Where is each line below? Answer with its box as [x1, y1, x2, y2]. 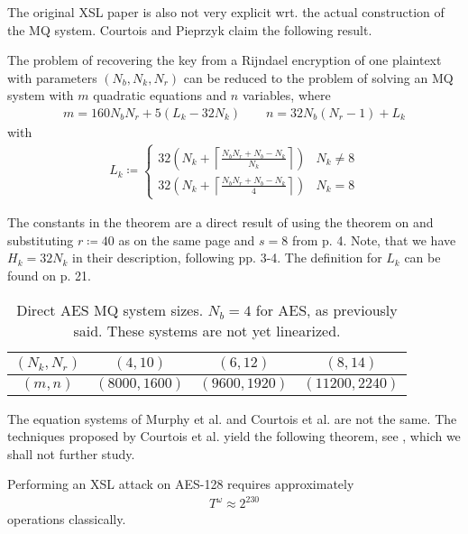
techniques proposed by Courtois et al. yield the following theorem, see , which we [7, 427, 461, 446]
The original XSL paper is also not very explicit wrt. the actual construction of [7, 3, 445, 21]
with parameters [7, 68, 97, 87]
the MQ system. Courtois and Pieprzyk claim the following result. [7, 20, 372, 39]
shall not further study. [7, 444, 135, 463]
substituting [7, 230, 74, 249]
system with [7, 86, 74, 105]
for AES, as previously [255, 299, 398, 320]
